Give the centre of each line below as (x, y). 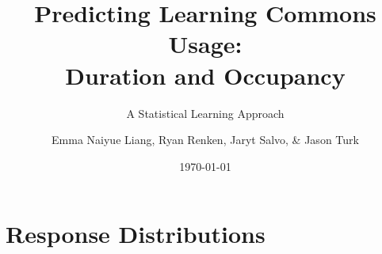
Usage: (205, 44)
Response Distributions (136, 234)
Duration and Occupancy (205, 75)
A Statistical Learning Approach (205, 113)
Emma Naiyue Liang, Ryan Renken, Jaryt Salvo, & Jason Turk (205, 140)
